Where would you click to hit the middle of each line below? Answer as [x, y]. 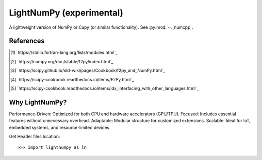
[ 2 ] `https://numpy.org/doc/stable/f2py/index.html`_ [62, 61]
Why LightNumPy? [38, 102]
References [27, 41]
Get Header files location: [34, 137]
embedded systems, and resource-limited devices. [60, 127]
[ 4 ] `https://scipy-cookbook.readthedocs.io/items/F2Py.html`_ [72, 79]
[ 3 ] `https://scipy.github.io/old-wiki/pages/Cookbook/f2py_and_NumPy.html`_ [88, 71]
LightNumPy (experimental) [66, 13]
